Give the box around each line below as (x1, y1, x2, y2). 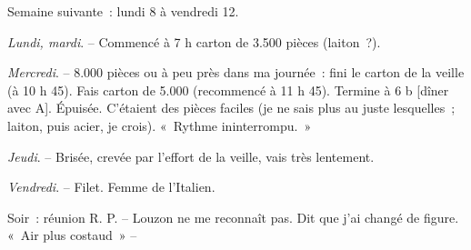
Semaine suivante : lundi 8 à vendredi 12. (7, 2, 239, 20)
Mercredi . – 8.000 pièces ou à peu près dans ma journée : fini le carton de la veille (7, 63, 465, 82)
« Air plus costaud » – (7, 225, 137, 245)
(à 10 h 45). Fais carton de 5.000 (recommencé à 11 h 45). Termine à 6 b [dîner (7, 80, 449, 99)
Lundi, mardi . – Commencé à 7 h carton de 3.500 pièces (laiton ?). (7, 32, 381, 51)
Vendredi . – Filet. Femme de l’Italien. (7, 177, 215, 196)
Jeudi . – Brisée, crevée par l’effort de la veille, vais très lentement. (7, 146, 375, 165)
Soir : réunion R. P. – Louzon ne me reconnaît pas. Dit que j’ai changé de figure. (7, 207, 459, 226)
